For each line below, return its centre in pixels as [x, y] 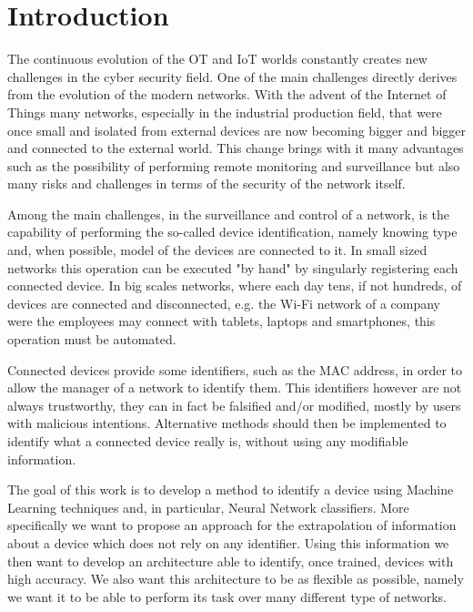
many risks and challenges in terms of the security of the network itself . [206, 184]
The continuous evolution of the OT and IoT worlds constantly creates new [217, 59]
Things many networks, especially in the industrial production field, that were [225, 112]
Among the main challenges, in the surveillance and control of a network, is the [229, 214]
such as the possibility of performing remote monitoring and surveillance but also [234, 165]
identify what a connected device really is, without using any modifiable [208, 441]
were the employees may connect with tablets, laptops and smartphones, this [221, 321]
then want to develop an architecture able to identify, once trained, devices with [231, 561]
